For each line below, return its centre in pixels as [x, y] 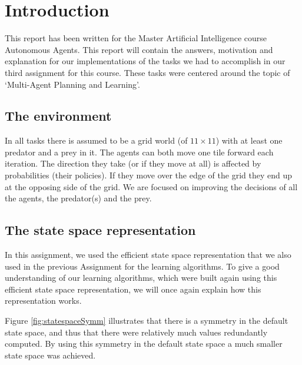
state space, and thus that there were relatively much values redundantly [136, 332]
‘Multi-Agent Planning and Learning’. [72, 84]
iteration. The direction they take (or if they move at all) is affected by [133, 163]
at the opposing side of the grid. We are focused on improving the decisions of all [151, 186]
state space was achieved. [50, 355]
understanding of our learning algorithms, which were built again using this [141, 278]
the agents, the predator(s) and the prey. [78, 198]
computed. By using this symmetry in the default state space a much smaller [144, 344]
